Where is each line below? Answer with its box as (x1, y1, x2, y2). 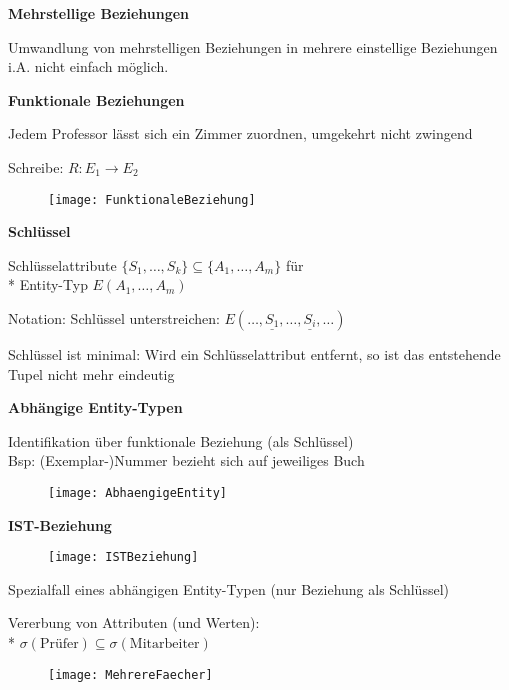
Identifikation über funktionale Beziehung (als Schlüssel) (8, 430, 354, 451)
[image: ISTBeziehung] (48, 550, 199, 565)
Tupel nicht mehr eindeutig (8, 363, 175, 384)
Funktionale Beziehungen (8, 89, 185, 110)
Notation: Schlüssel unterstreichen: (8, 308, 220, 328)
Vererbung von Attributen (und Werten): (8, 612, 260, 633)
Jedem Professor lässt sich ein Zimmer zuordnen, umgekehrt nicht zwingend (8, 123, 473, 144)
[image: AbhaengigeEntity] (48, 485, 227, 500)
